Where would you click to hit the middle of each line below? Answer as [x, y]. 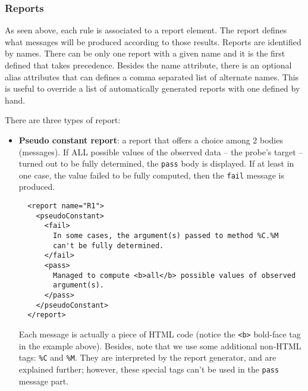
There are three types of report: [63, 120]
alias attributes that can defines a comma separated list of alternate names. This [152, 76]
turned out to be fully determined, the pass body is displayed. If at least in [156, 163]
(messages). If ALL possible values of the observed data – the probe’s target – [161, 151]
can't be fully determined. [109, 245]
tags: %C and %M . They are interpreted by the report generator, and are [147, 357]
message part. [44, 381]
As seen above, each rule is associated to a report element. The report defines [146, 30]
